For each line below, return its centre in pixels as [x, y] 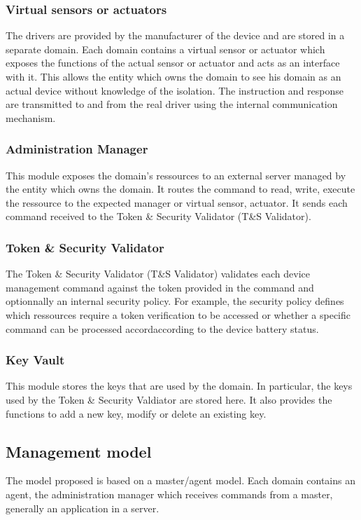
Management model [79, 451]
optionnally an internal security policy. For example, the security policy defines [175, 301]
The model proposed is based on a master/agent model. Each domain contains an [180, 480]
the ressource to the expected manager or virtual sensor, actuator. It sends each [177, 202]
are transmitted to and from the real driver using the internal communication [172, 104]
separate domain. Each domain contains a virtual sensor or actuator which [165, 49]
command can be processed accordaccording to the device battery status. [162, 328]
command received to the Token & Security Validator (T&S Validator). [158, 216]
